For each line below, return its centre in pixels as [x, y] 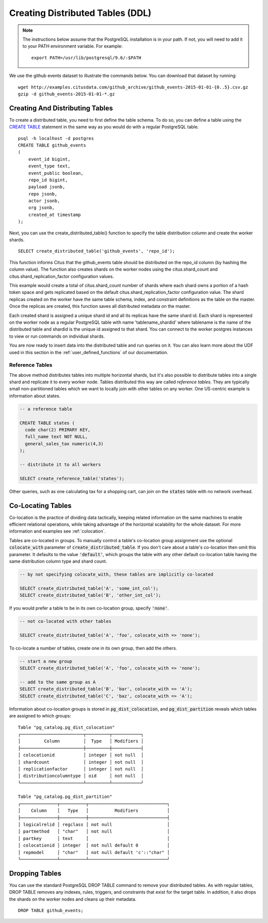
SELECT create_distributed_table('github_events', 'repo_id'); [97, 251]
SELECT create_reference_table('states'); [72, 478]
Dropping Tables [35, 873]
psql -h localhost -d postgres [56, 138]
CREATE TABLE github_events [52, 145]
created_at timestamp [55, 214]
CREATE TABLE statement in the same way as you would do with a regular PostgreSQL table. [104, 127]
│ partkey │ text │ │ [94, 838]
